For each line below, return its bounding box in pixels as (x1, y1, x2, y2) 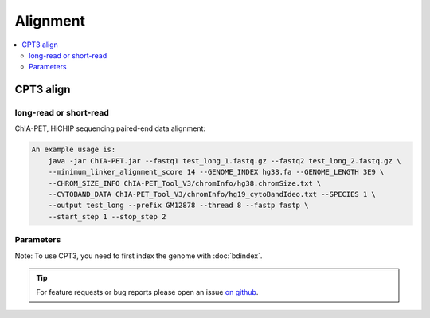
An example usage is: (31, 145, 116, 155)
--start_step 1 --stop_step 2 (48, 212, 166, 221)
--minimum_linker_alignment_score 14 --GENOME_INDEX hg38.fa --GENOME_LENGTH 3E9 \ (48, 167, 385, 177)
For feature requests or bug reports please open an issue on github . (36, 288, 259, 297)
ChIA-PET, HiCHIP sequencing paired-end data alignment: (14, 124, 206, 133)
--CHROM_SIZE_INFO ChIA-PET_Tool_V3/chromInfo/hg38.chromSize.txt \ (48, 179, 322, 187)
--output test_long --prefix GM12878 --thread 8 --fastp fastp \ (48, 201, 309, 210)
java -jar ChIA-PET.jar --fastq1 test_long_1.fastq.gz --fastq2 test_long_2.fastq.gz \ (48, 156, 401, 165)
